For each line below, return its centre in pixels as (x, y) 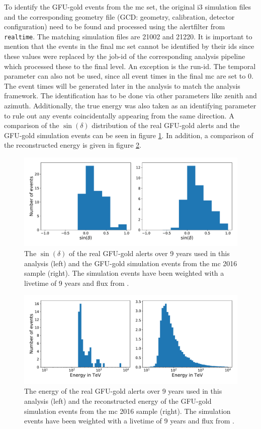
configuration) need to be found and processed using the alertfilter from (115, 26)
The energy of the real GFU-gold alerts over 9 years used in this (123, 391)
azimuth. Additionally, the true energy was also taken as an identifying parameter (130, 105)
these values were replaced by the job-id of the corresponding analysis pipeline (125, 56)
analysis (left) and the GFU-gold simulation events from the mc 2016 (131, 263)
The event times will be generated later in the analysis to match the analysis (122, 85)
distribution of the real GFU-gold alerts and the (166, 125)
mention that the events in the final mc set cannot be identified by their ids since (129, 46)
